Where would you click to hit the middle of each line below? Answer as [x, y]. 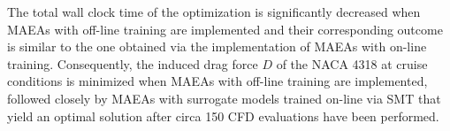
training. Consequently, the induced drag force [133, 63]
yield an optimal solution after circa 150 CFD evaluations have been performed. [223, 116]
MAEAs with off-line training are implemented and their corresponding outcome [225, 29]
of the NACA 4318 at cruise [352, 63]
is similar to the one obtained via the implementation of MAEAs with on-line [217, 46]
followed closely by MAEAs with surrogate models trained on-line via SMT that [224, 98]
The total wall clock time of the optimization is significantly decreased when [214, 12]
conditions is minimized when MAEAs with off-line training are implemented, [217, 81]
